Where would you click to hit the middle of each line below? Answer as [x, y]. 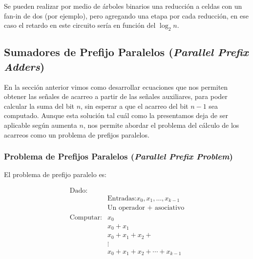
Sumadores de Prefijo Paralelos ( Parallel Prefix [126, 52]
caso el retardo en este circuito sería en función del [80, 25]
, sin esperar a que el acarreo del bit [135, 106]
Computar [85, 217]
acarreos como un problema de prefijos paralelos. [77, 134]
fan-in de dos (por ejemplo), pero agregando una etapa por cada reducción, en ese [126, 15]
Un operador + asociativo [146, 208]
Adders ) [24, 66]
